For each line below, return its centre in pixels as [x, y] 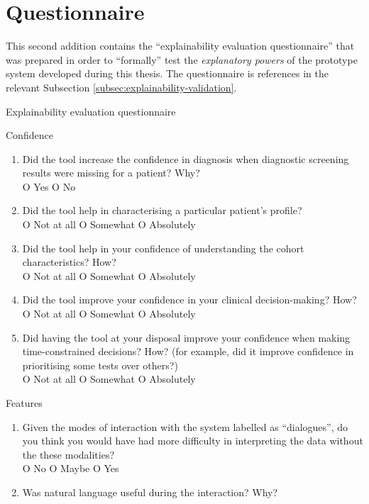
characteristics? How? [69, 262]
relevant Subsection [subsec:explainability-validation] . [121, 87]
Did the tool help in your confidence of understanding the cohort [163, 248]
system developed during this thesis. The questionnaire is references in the [167, 73]
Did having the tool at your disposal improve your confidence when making [186, 337]
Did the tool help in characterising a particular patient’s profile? [162, 210]
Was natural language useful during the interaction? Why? [150, 492]
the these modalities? [68, 454]
